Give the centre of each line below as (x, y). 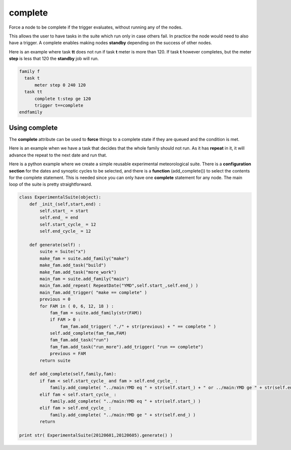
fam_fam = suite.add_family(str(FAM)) (96, 313)
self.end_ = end (59, 218)
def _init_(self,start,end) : (65, 204)
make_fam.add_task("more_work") (78, 272)
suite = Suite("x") (63, 252)
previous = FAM (68, 354)
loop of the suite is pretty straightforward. (50, 184)
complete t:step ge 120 (63, 99)
